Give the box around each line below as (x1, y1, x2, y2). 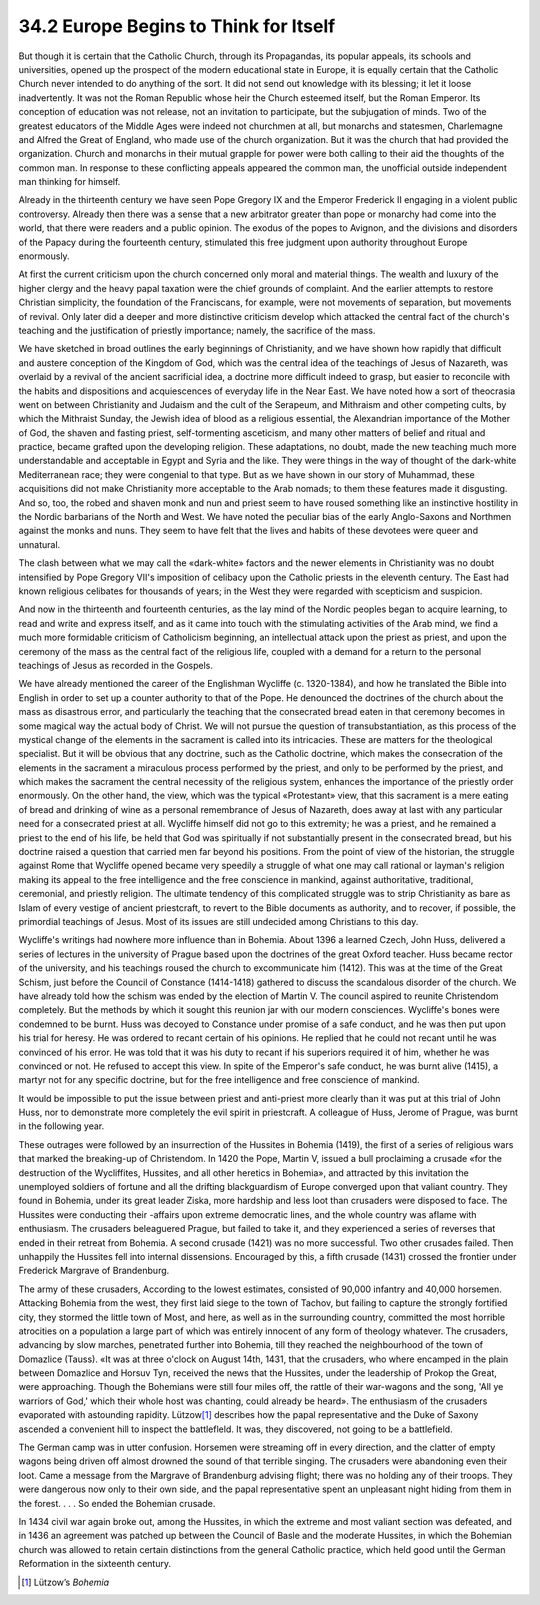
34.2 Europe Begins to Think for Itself (18, 15, 336, 37)
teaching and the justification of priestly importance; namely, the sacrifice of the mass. (18, 324, 376, 336)
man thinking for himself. (18, 176, 121, 188)
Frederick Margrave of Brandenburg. (18, 1265, 170, 1277)
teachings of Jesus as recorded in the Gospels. (18, 659, 214, 671)
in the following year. (18, 1120, 105, 1132)
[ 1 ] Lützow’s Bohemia (21, 1576, 110, 1588)
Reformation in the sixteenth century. (18, 1558, 172, 1570)
